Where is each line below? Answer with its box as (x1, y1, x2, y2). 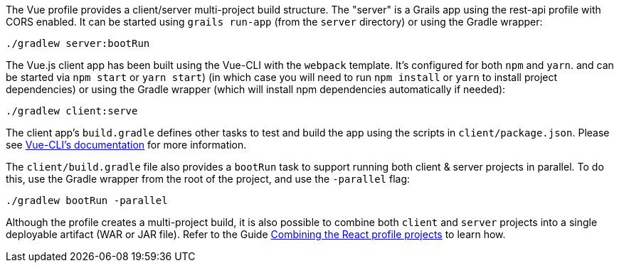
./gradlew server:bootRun (6, 38, 150, 49)
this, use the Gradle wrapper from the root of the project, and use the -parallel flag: (6, 173, 411, 185)
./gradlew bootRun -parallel (6, 195, 168, 206)
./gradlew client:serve (6, 105, 138, 117)
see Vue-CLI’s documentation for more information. (6, 139, 247, 151)
